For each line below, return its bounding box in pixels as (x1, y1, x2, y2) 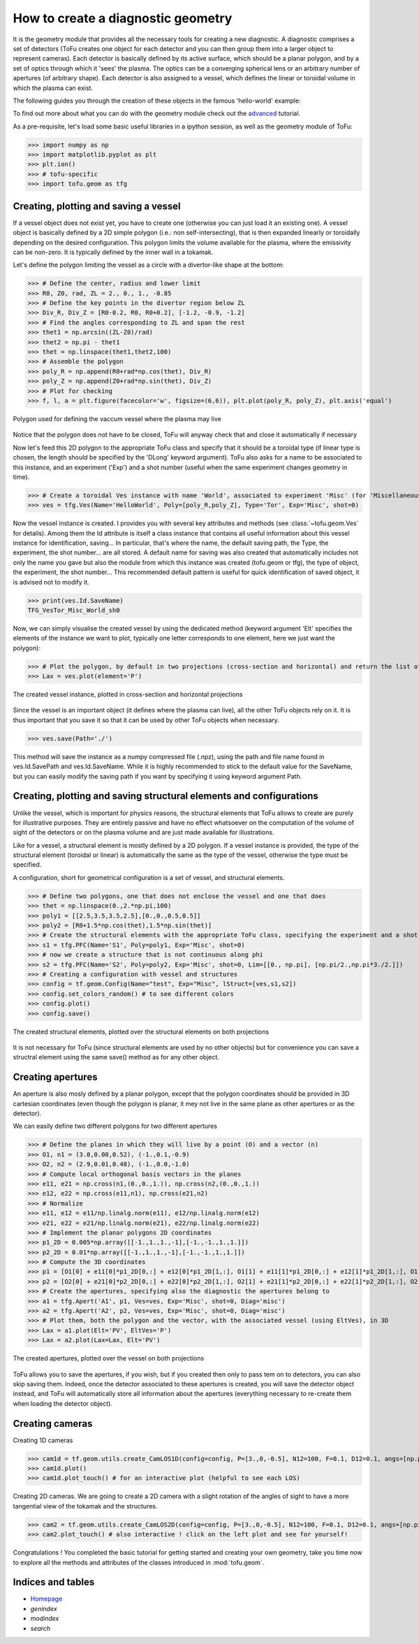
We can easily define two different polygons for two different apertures (13, 1122, 218, 1131)
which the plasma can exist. (13, 84, 94, 92)
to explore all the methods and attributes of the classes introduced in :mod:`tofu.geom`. (13, 1558, 265, 1566)
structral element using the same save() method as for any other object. (13, 1053, 220, 1062)
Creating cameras (13, 1418, 93, 1430)
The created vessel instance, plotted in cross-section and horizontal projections (13, 690, 243, 698)
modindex (30, 1614, 59, 1623)
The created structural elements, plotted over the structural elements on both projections (13, 1027, 269, 1036)
